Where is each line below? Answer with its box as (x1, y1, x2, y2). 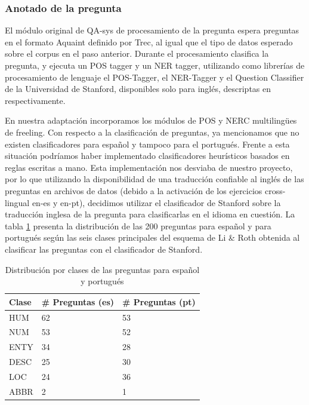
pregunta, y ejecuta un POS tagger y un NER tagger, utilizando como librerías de (5, 59, 305, 71)
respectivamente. (5, 94, 66, 106)
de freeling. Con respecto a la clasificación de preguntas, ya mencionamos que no (5, 125, 299, 138)
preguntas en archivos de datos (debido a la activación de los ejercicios (5, 184, 262, 197)
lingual (5, 196, 30, 208)
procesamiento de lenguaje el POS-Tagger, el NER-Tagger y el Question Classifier (5, 70, 304, 83)
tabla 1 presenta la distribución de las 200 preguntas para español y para (5, 219, 271, 232)
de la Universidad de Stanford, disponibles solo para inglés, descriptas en (5, 82, 271, 95)
